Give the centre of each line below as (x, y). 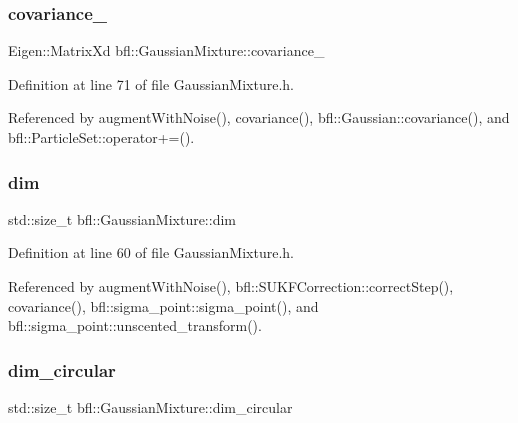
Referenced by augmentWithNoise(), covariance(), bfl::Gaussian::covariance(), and (259, 117)
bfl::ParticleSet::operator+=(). (101, 137)
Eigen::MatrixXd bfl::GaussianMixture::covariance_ (166, 50)
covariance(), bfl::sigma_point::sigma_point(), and (163, 305)
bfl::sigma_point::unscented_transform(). (135, 325)
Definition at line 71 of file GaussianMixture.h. (151, 83)
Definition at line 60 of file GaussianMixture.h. (151, 252)
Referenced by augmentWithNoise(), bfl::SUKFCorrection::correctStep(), (231, 286)
